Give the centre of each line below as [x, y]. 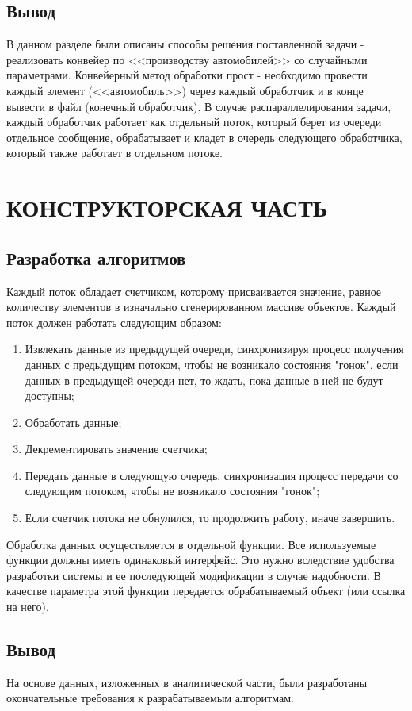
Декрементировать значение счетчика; [116, 449]
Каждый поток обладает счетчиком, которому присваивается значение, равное [194, 291]
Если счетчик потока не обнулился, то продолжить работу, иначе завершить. [210, 518]
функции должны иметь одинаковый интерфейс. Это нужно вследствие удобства [200, 560]
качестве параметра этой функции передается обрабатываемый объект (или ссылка [206, 591]
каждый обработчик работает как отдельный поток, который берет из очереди [194, 122]
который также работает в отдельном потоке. [114, 153]
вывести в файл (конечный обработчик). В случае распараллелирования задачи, [199, 106]
